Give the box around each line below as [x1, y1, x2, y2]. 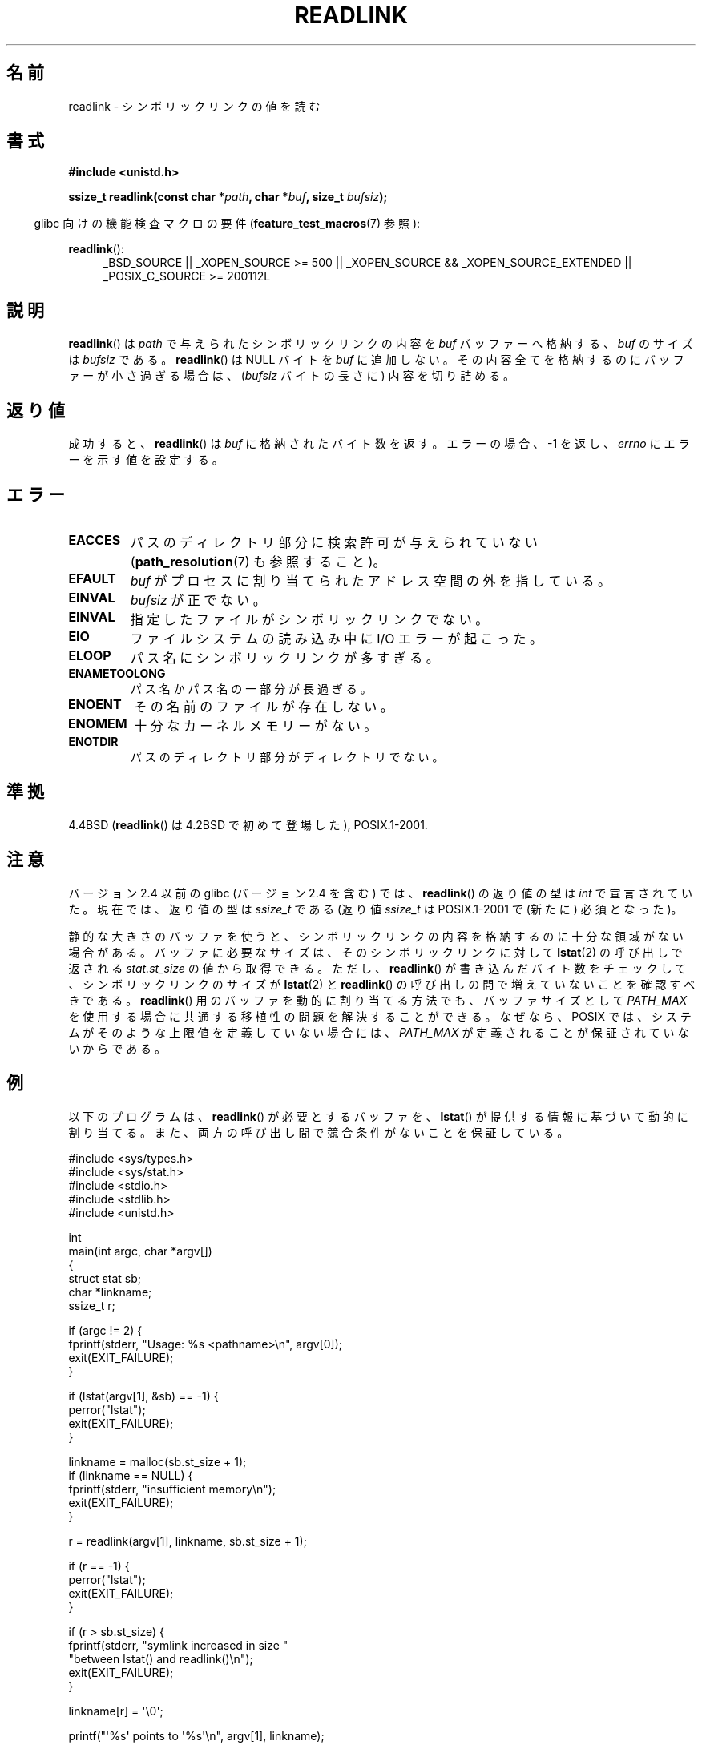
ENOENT [67, 695, 122, 712]
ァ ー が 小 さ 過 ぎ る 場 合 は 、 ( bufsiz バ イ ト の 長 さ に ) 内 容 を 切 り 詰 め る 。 [68, 369, 515, 383]
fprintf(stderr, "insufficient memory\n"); [68, 1481, 276, 1496]
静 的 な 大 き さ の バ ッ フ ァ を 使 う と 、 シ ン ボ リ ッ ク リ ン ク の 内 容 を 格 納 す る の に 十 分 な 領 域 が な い [68, 929, 684, 943]
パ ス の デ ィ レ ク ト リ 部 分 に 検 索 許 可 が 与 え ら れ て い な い [130, 534, 538, 550]
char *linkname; [68, 1284, 152, 1299]
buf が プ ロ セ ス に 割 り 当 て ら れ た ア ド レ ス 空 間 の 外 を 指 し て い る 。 [130, 572, 611, 589]
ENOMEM [67, 715, 127, 731]
